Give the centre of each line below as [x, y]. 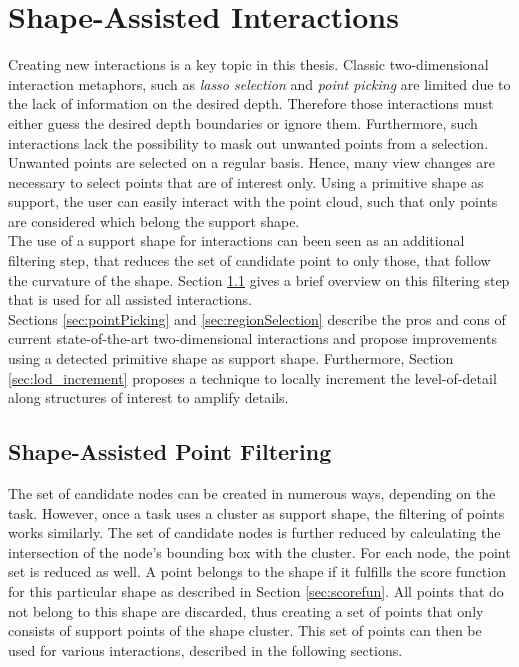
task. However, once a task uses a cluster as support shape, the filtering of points [256, 512]
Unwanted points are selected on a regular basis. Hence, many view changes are [251, 162]
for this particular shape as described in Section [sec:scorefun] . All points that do [256, 590]
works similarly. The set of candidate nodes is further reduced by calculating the [254, 532]
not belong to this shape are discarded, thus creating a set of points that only [246, 610]
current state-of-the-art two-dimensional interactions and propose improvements [253, 338]
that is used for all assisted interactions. [130, 299]
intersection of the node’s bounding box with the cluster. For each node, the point [259, 551]
